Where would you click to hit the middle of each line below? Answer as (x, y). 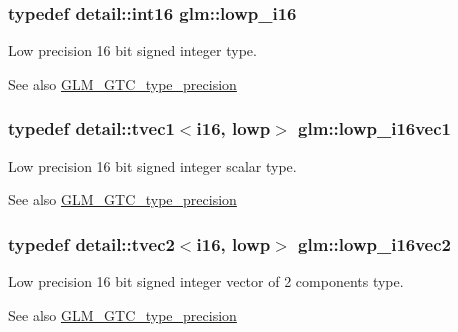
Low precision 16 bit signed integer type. (132, 50)
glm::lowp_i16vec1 (375, 128)
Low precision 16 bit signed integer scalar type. (152, 165)
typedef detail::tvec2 (91, 243)
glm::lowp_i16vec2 (375, 243)
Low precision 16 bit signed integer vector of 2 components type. (206, 281)
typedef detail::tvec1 (91, 128)
